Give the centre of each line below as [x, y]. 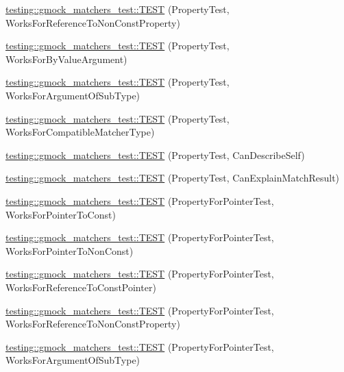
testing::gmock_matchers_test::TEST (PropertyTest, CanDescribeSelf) [155, 154]
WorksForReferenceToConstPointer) [81, 287]
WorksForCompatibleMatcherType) [80, 132]
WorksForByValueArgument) [66, 59]
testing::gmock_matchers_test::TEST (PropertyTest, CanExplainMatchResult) [173, 178]
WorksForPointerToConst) [61, 214]
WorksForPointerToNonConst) [70, 250]
